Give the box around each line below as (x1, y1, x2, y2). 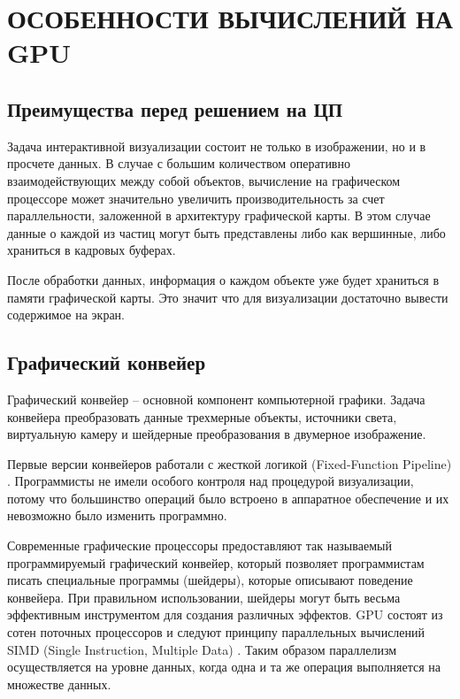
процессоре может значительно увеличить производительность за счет (7, 188, 385, 207)
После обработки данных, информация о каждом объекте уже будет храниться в (7, 270, 440, 288)
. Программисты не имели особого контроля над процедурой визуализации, (7, 472, 414, 490)
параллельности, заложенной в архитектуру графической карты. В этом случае (7, 206, 431, 225)
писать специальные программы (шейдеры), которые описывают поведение (7, 571, 413, 589)
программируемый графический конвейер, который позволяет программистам (7, 553, 425, 572)
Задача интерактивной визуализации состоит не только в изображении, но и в (7, 136, 426, 155)
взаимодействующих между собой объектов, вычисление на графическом (7, 171, 401, 189)
